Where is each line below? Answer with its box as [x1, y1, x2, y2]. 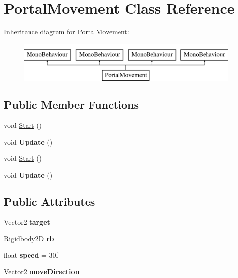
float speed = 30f [4, 249, 58, 260]
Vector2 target [4, 216, 50, 227]
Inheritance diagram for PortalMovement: [4, 27, 129, 37]
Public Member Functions [4, 97, 139, 112]
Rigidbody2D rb [4, 233, 54, 244]
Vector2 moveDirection [4, 266, 80, 277]
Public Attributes [4, 193, 95, 209]
